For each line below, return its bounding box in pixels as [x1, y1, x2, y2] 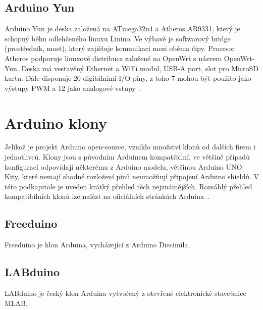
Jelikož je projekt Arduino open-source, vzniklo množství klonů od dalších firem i [5, 141, 256, 152]
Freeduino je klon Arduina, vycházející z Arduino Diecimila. [5, 239, 190, 250]
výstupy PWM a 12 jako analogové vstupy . [5, 82, 141, 93]
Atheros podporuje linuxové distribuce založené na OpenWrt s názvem [5, 53, 222, 63]
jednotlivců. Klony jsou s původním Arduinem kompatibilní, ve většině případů [5, 151, 250, 162]
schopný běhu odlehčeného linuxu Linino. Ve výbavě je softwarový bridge [5, 33, 231, 43]
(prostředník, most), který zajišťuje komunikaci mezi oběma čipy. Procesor [5, 43, 235, 54]
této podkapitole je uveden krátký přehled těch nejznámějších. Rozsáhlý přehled [5, 181, 252, 191]
